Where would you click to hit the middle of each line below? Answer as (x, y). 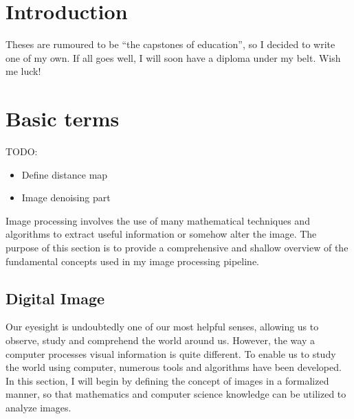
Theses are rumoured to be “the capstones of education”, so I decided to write (170, 44)
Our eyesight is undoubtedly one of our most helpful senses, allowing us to (162, 327)
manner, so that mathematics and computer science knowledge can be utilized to (176, 394)
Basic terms (63, 118)
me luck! (23, 71)
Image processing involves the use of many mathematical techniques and (158, 220)
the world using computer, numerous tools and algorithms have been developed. (174, 367)
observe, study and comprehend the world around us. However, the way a (160, 340)
